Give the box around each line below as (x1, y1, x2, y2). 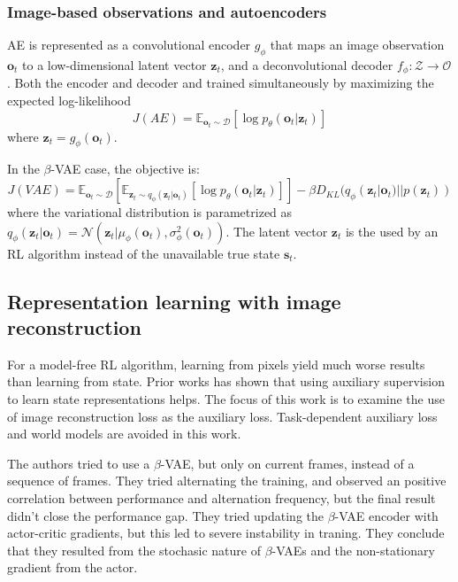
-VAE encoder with (334, 506, 439, 524)
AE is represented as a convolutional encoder (7, 35, 251, 54)
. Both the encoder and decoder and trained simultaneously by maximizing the (7, 74, 434, 92)
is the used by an (345, 221, 439, 240)
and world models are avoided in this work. (7, 424, 241, 443)
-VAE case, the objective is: (50, 159, 200, 178)
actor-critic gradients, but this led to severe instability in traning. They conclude (7, 524, 445, 542)
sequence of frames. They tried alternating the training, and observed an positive (7, 471, 447, 490)
